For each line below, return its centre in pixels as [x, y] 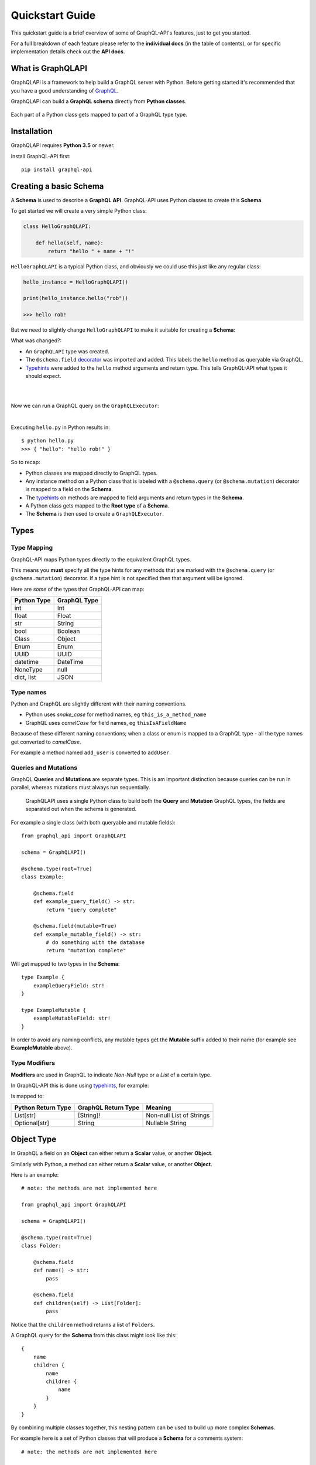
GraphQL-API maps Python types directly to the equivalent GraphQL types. [101, 559]
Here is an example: [35, 1174]
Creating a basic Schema [57, 186]
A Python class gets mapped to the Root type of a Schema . [97, 506]
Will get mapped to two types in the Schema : [65, 963]
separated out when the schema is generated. [81, 809]
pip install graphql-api [57, 170]
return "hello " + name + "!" [91, 251]
